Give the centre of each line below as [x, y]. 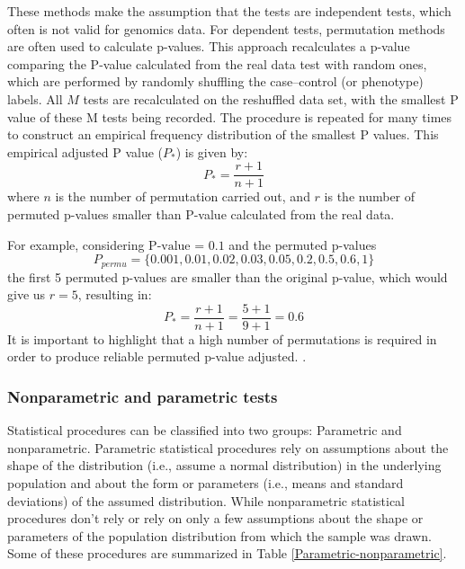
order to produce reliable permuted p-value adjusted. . [157, 356]
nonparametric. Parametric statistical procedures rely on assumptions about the [228, 447]
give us [27, 294]
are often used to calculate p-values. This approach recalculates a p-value [209, 46]
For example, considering [76, 244]
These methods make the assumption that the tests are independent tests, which [229, 11]
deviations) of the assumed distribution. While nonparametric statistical [206, 500]
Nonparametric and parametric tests [143, 396]
